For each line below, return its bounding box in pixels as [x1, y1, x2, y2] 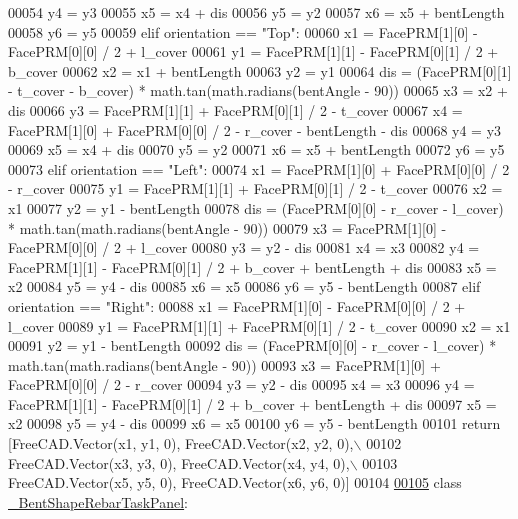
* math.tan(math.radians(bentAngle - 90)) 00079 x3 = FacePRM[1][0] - [8, 217, 447, 238]
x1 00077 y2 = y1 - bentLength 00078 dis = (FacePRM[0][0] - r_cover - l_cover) [8, 197, 504, 218]
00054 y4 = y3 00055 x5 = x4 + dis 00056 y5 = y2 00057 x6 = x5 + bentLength [8, 2, 505, 22]
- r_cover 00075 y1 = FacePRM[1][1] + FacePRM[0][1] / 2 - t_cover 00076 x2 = [8, 178, 503, 199]
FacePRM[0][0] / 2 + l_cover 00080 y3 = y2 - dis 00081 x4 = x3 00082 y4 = [8, 237, 480, 258]
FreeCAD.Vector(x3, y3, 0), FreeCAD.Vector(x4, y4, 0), [8, 452, 350, 473]
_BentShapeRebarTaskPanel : [8, 491, 189, 512]
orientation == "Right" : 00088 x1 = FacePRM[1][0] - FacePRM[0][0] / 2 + [8, 295, 466, 316]
